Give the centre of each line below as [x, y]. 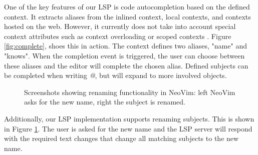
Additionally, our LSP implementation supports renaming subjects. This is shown [129, 118]
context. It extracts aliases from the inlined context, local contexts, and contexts [127, 16]
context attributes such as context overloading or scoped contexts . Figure [118, 36]
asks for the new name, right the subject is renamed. [105, 102]
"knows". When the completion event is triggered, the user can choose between [124, 55]
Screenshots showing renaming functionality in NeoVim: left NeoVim [130, 92]
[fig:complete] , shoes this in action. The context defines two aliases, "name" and [125, 46]
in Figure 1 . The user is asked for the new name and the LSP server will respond [128, 128]
